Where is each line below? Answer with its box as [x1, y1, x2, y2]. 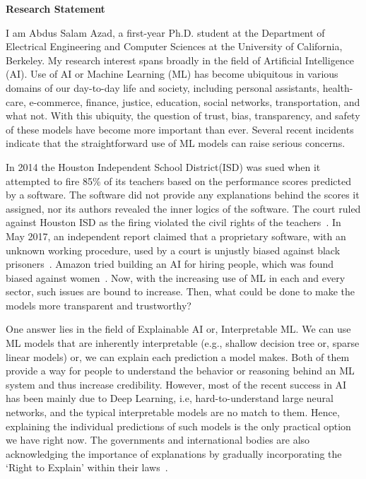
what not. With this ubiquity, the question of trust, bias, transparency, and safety [6, 108, 360, 123]
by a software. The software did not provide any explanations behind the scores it [6, 187, 360, 202]
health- [322, 80, 353, 95]
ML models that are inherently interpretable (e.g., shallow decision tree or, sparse [6, 336, 360, 350]
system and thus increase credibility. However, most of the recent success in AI [6, 377, 347, 391]
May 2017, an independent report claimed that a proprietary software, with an [6, 228, 346, 243]
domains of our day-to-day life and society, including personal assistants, [6, 80, 319, 95]
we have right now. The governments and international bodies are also [6, 432, 310, 447]
